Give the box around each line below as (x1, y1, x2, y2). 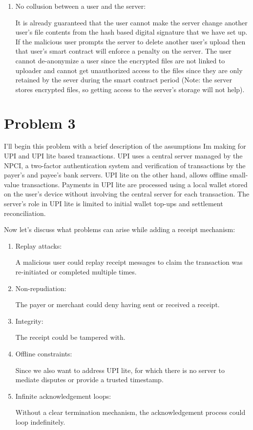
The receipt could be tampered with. (15, 332, 126, 342)
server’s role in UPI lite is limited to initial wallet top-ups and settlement (4, 198, 223, 209)
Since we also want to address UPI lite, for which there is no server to (15, 365, 225, 375)
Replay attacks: (15, 240, 62, 251)
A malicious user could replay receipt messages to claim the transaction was (15, 257, 243, 267)
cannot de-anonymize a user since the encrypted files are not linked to (15, 55, 225, 65)
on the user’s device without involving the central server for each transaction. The (4, 189, 250, 199)
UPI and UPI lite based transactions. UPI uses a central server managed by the (4, 151, 243, 161)
